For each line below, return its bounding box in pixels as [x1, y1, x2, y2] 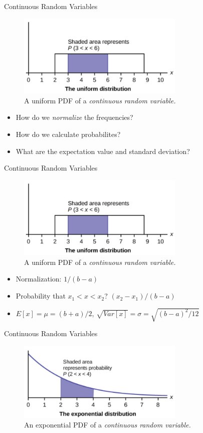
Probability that [16, 291, 66, 301]
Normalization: [16, 273, 62, 284]
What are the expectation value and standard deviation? [16, 146, 190, 156]
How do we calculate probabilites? [16, 128, 121, 139]
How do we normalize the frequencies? [16, 112, 133, 122]
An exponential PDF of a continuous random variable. [24, 419, 191, 430]
